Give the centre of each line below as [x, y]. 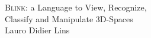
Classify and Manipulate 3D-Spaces [69, 18]
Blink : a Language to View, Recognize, [76, 7]
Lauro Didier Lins [37, 30]
